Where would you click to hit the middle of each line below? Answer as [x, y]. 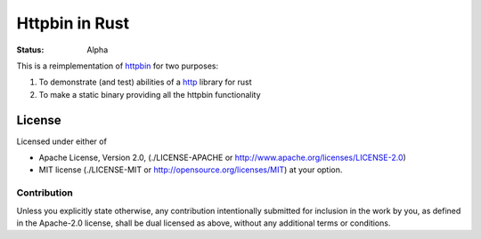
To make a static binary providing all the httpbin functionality [150, 94]
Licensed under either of [61, 141]
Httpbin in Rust [73, 23]
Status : [30, 50]
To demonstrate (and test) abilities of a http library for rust [145, 82]
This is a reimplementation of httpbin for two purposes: [117, 66]
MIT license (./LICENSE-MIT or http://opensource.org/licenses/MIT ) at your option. [191, 170]
